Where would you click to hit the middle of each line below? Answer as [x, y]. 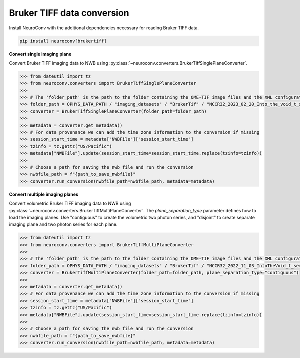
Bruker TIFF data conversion [69, 13]
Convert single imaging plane [40, 54]
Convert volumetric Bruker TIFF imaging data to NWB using [70, 204]
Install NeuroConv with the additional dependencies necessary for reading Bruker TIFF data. [104, 28]
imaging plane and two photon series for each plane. [63, 224]
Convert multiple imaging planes [44, 194]
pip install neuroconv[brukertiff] [63, 41]
